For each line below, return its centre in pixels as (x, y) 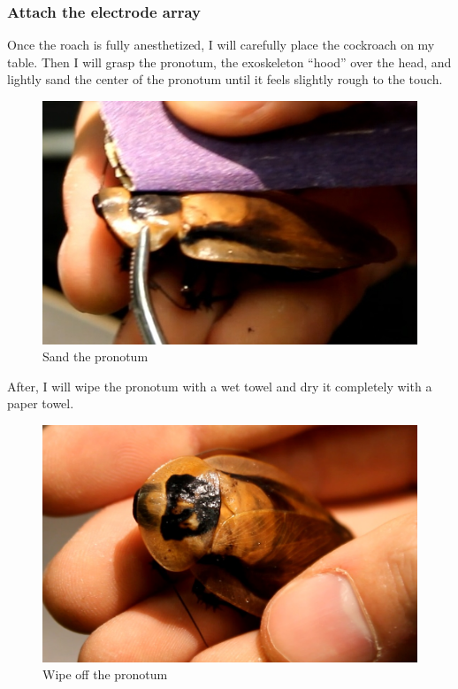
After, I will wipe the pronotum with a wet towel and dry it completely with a (220, 386)
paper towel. (41, 403)
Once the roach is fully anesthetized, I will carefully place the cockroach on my (221, 45)
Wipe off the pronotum (105, 674)
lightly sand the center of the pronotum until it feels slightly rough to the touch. (225, 79)
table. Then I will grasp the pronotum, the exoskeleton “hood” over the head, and (229, 62)
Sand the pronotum (95, 356)
